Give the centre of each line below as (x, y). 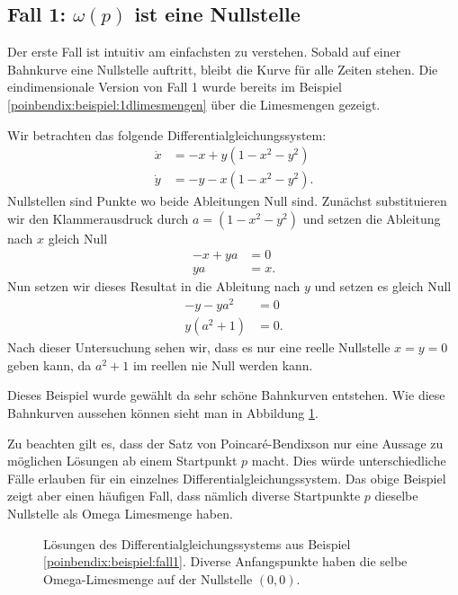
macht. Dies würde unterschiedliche (349, 461)
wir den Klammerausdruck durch (98, 218)
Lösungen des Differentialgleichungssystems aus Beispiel (197, 543)
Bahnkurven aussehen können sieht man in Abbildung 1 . (163, 413)
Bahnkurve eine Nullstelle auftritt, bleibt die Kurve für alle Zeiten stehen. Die (223, 69)
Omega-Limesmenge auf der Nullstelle (148, 578)
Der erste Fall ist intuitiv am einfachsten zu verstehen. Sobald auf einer (204, 52)
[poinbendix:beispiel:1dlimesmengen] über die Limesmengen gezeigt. (194, 104)
